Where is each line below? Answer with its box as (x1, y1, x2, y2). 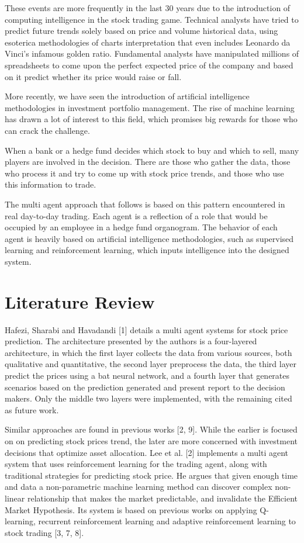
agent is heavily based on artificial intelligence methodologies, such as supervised (5, 232, 294, 244)
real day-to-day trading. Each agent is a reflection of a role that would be (5, 209, 268, 222)
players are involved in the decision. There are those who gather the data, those (5, 155, 291, 168)
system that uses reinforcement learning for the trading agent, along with (5, 458, 267, 470)
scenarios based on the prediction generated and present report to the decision (5, 381, 285, 393)
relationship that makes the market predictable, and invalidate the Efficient (27, 492, 298, 504)
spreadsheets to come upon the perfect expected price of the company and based (5, 58, 293, 71)
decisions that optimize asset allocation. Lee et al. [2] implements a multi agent (5, 446, 289, 458)
